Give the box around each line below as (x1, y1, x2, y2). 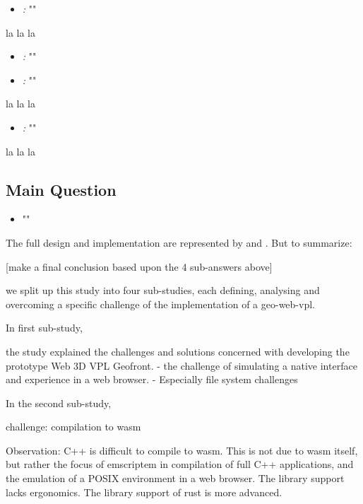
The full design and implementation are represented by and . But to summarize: (6, 235, 352, 250)
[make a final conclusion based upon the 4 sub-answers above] (6, 259, 273, 274)
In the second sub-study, (6, 395, 112, 410)
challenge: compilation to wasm (6, 419, 141, 434)
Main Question (6, 178, 117, 200)
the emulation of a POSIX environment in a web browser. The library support (6, 471, 345, 486)
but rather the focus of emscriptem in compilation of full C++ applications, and (6, 457, 354, 471)
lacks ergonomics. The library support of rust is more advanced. (6, 484, 282, 499)
